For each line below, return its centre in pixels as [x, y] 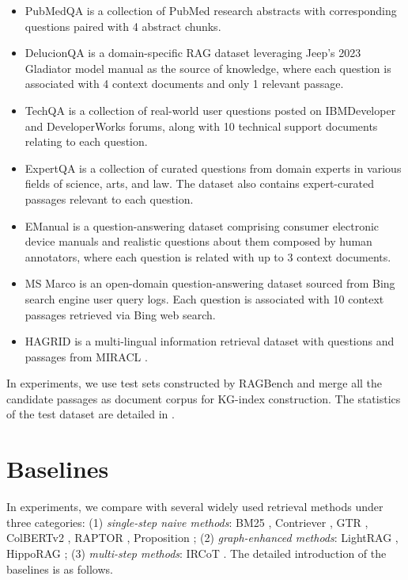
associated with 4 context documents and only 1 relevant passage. [184, 84]
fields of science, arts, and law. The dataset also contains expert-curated [199, 183]
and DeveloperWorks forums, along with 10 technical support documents [201, 126]
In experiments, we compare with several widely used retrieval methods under [195, 507]
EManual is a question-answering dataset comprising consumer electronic [202, 225]
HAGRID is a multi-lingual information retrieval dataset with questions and [210, 341]
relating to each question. [86, 141]
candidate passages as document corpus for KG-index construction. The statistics [204, 398]
